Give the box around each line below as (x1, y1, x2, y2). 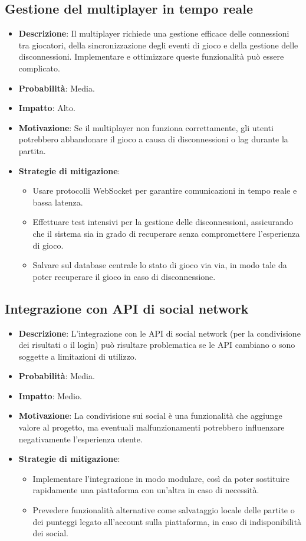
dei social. (32, 527, 68, 539)
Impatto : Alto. (18, 102, 75, 114)
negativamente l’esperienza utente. (18, 432, 143, 445)
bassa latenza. (32, 195, 83, 208)
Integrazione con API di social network (5, 299, 249, 317)
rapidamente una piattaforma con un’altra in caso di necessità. (32, 484, 259, 496)
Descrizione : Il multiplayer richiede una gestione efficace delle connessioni (18, 27, 289, 40)
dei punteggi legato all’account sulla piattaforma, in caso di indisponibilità (32, 515, 301, 527)
